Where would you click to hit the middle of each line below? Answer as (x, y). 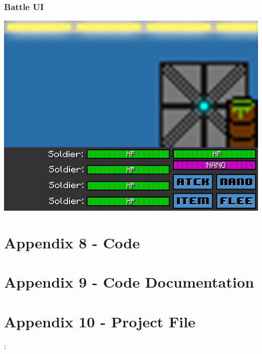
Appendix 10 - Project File (100, 321)
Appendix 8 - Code (72, 242)
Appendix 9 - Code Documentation (129, 282)
